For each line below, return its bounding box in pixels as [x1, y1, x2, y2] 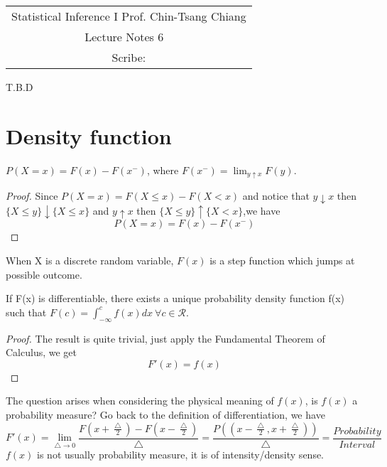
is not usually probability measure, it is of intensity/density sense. [37, 447, 325, 462]
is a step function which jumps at [209, 253, 355, 268]
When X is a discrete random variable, [6, 253, 174, 268]
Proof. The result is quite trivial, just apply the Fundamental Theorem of [6, 331, 325, 345]
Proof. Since [6, 188, 58, 203]
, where [146, 162, 179, 177]
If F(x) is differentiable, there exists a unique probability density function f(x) [6, 291, 345, 306]
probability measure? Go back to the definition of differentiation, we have [6, 407, 325, 422]
